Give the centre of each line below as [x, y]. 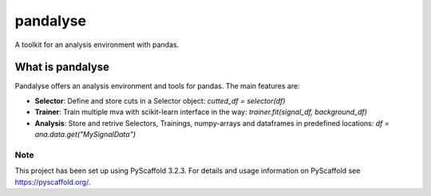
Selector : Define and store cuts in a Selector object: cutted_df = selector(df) [160, 100]
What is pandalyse [62, 67]
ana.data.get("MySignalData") [85, 135]
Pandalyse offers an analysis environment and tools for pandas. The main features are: [157, 86]
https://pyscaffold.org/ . [53, 182]
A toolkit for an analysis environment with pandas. [97, 45]
